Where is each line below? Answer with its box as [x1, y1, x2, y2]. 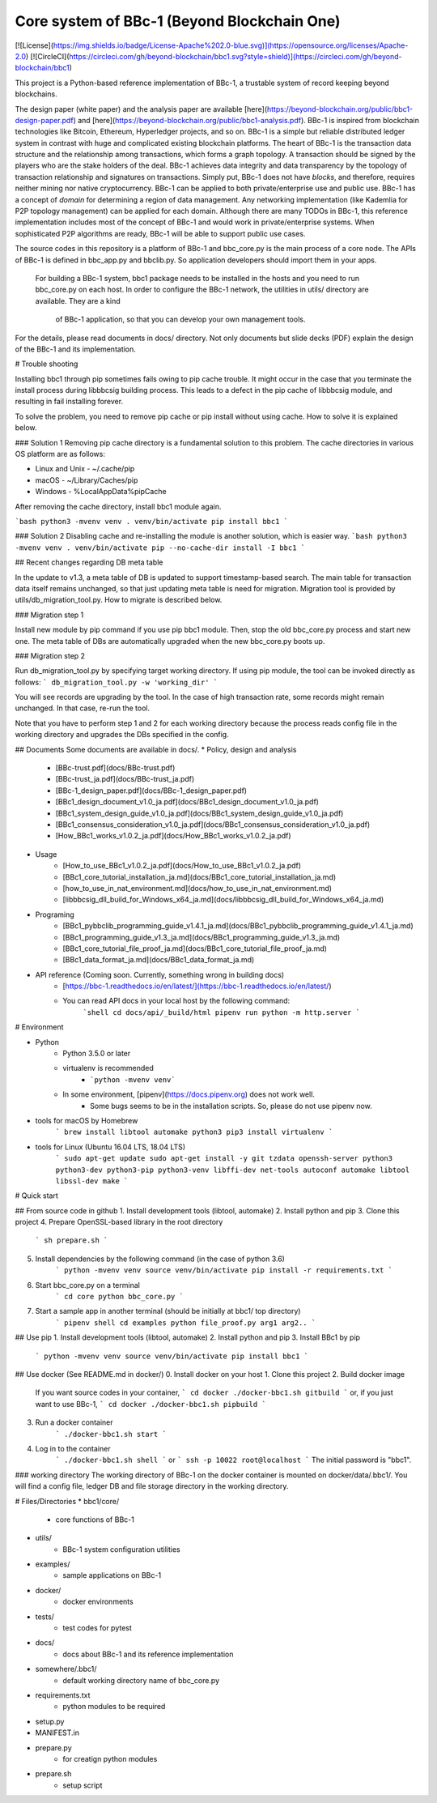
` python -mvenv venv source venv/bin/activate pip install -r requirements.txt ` [55, 1266, 392, 1275]
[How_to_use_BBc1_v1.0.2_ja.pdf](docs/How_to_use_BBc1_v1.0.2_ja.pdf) [62, 861, 302, 871]
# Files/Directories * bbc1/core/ [15, 1496, 120, 1506]
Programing [35, 910, 74, 919]
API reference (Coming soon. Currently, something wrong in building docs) [35, 970, 285, 979]
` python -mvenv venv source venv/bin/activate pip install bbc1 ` [35, 1351, 309, 1361]
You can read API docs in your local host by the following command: [62, 996, 291, 1006]
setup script [62, 1780, 103, 1790]
